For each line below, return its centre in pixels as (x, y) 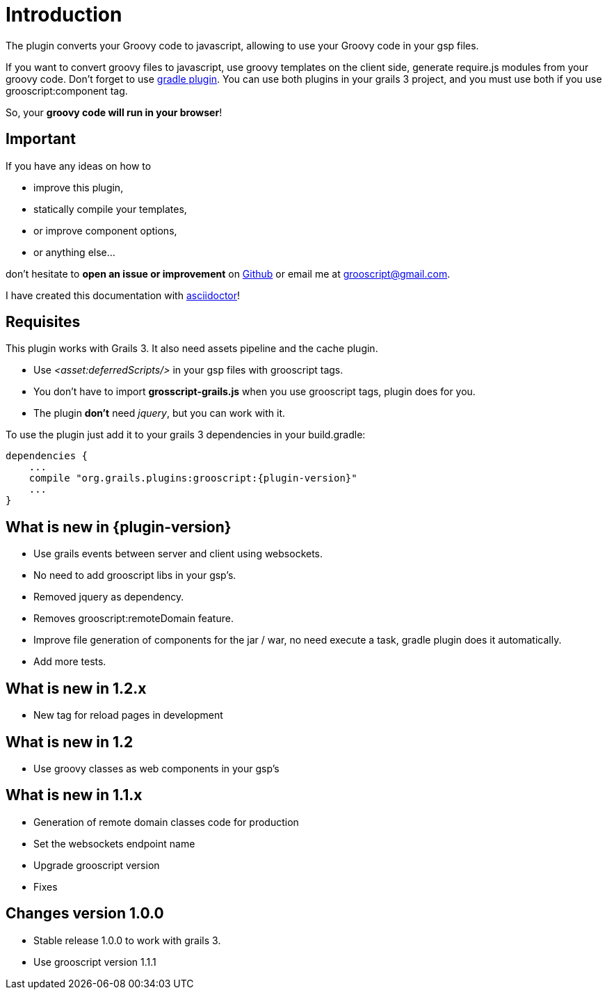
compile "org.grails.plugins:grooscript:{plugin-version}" (193, 478)
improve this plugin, (79, 187)
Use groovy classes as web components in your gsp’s (156, 768)
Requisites (43, 322)
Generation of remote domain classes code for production (166, 822)
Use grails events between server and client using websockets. (178, 554)
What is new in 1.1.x (74, 795)
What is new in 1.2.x (76, 688)
